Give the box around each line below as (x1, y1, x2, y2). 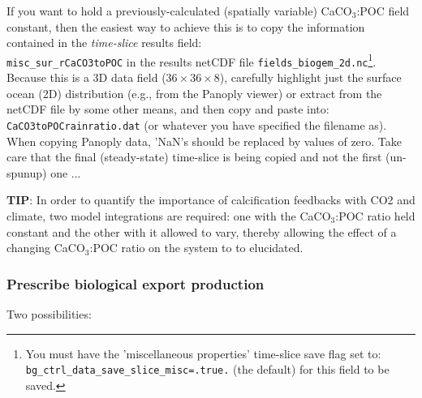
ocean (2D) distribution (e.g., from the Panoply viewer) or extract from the (6, 84, 382, 101)
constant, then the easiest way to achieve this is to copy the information (6, 18, 365, 35)
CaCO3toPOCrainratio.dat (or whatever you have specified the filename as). (6, 116, 387, 133)
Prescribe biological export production (6, 273, 265, 293)
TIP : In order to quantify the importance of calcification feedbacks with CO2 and (6, 191, 416, 208)
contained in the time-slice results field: (6, 34, 202, 51)
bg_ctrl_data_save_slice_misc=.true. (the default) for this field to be (25, 361, 390, 378)
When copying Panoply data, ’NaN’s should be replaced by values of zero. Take (6, 132, 403, 149)
